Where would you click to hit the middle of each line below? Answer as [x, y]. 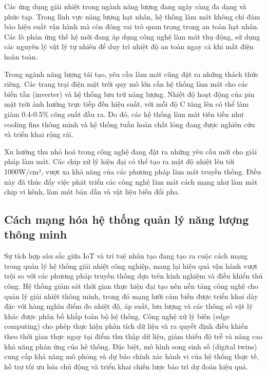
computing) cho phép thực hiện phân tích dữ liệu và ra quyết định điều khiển [126, 326]
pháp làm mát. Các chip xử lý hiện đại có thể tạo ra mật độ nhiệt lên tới [119, 161]
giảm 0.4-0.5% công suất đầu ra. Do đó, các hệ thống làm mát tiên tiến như [124, 114]
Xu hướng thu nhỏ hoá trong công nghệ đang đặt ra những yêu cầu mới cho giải [131, 151]
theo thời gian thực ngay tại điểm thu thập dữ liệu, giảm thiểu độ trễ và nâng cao [133, 336]
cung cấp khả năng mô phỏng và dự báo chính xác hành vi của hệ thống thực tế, [131, 356]
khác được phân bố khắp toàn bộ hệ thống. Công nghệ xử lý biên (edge [117, 316]
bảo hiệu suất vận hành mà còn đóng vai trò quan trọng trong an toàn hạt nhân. [132, 26]
